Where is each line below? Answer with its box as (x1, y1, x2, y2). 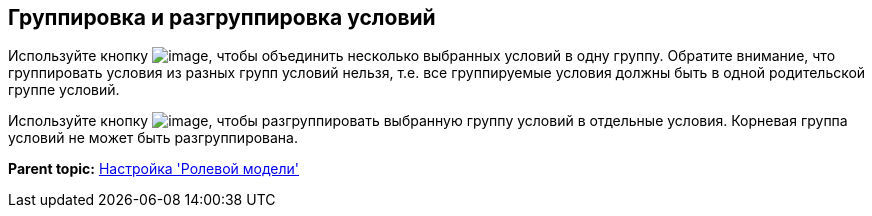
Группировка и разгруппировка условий (8, 5, 436, 30)
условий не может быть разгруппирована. (8, 129, 298, 147)
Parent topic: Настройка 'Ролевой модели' (8, 160, 300, 178)
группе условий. (8, 81, 120, 99)
